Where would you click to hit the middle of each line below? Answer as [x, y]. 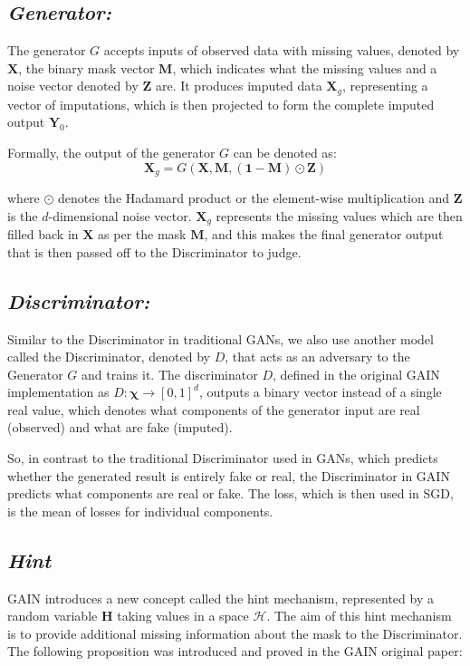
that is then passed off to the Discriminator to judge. [154, 251]
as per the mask [142, 234]
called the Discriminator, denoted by [109, 357]
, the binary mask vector [86, 68]
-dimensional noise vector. [120, 215]
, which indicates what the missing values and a [305, 68]
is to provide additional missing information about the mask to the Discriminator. [235, 633]
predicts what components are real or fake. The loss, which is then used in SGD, [230, 493]
